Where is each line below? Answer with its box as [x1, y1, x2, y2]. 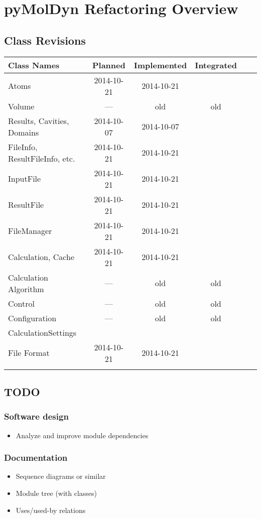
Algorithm [8, 283, 44, 295]
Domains [8, 126, 39, 138]
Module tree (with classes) [16, 487, 97, 498]
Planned [92, 59, 125, 71]
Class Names [8, 59, 60, 71]
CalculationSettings [8, 326, 77, 338]
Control [8, 297, 35, 309]
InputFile [8, 173, 41, 185]
